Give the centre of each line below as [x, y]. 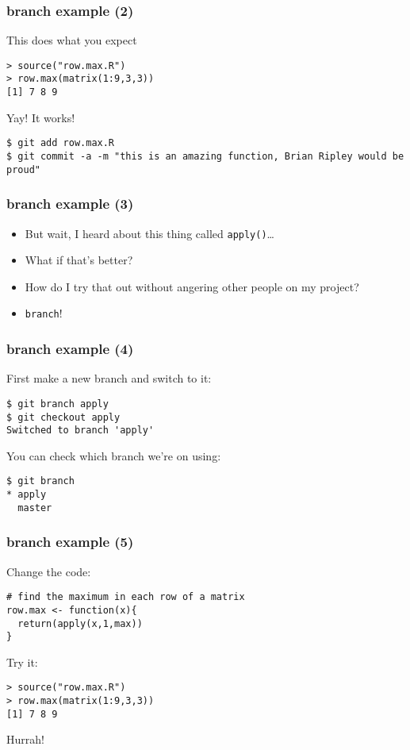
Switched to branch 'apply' [80, 431]
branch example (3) [70, 204]
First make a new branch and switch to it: [109, 378]
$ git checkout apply [63, 417]
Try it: [22, 662]
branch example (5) [70, 542]
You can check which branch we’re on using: [114, 455]
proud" [23, 169]
